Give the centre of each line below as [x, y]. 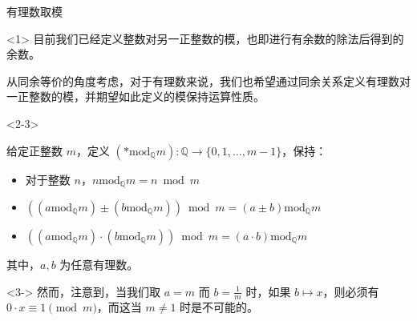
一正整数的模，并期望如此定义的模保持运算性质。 [136, 96]
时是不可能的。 [219, 307]
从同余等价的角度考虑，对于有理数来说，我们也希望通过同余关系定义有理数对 [208, 80]
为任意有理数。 [99, 265]
